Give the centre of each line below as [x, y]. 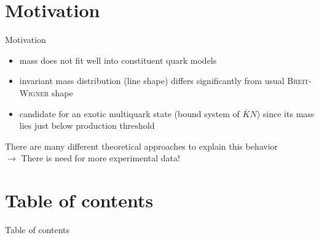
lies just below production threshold [87, 125]
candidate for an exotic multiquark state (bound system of [129, 113]
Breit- [299, 81]
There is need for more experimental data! [100, 158]
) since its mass [286, 113]
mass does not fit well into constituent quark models [118, 60]
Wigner [34, 92]
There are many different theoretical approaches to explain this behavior [142, 146]
